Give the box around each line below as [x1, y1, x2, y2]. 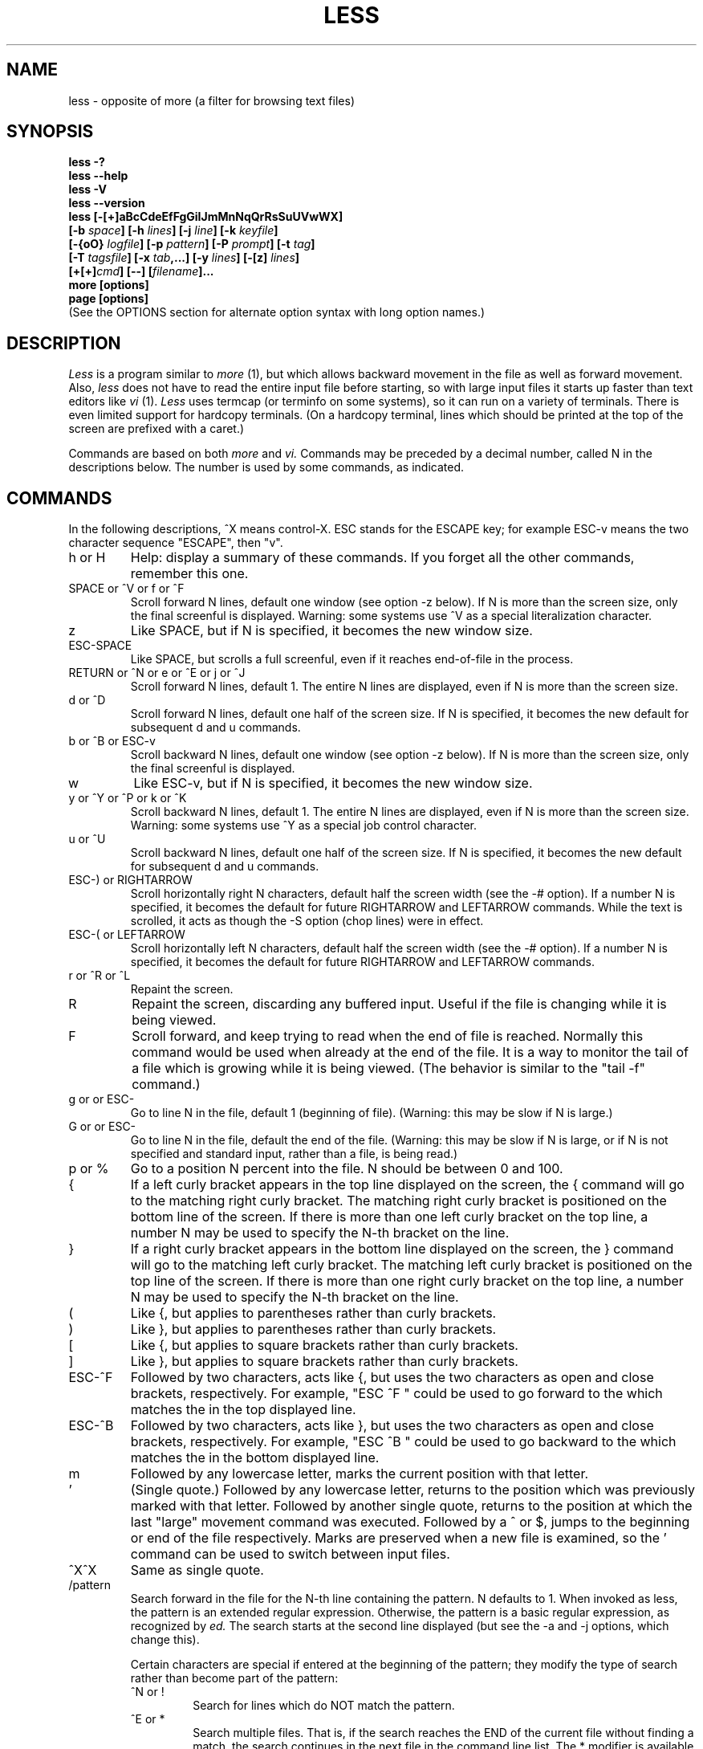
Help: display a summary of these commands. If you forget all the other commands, [130, 549, 635, 566]
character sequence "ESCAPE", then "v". [68, 536, 283, 550]
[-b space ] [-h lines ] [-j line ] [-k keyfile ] [68, 223, 278, 238]
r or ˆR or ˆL [68, 968, 131, 983]
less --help [68, 169, 128, 183]
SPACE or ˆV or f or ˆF [68, 581, 185, 596]
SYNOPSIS [6, 121, 94, 142]
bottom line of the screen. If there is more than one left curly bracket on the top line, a [130, 1209, 648, 1225]
